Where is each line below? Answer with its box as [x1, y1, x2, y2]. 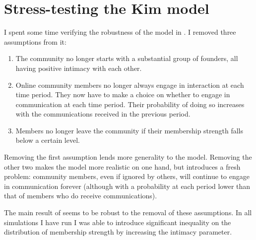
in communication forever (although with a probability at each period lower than [4, 180, 251, 191]
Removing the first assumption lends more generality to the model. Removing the [4, 152, 252, 162]
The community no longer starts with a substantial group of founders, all [15, 53, 238, 63]
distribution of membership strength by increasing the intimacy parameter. [4, 227, 232, 237]
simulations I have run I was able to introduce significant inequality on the [4, 217, 231, 227]
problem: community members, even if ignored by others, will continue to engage [4, 171, 250, 181]
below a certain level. [15, 135, 80, 145]
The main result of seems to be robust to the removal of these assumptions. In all [4, 207, 252, 218]
